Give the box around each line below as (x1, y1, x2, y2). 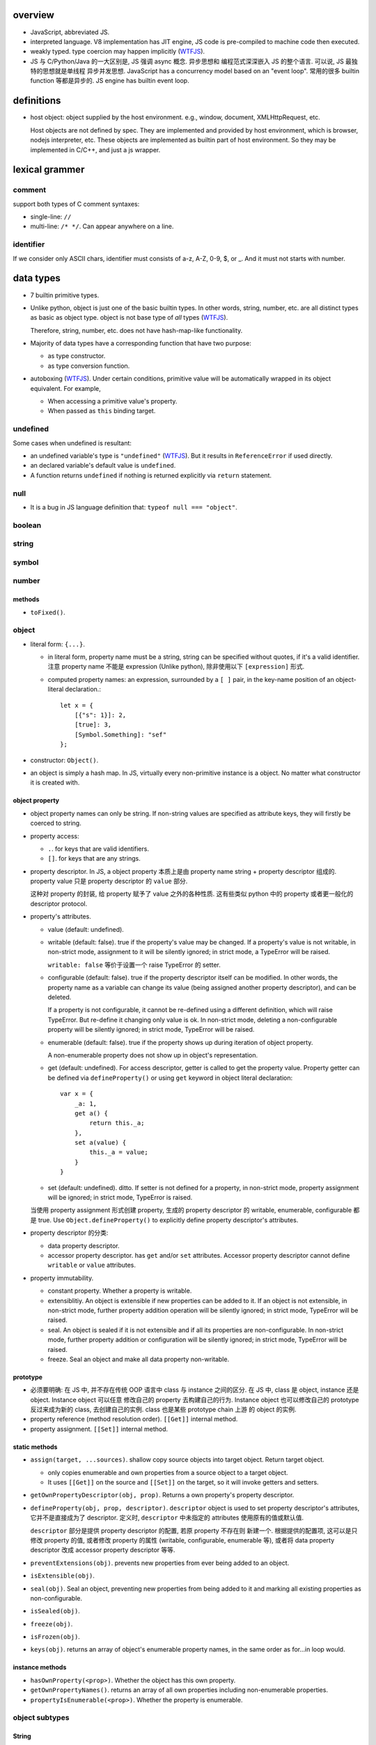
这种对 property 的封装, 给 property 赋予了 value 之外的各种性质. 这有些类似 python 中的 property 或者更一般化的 (30, 890, 354, 898)
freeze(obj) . (30, 1619, 73, 1628)
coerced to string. (30, 819, 81, 827)
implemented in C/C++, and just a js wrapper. (30, 145, 161, 154)
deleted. (47, 993, 72, 1001)
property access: (30, 831, 79, 840)
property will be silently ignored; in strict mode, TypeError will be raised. (47, 1025, 255, 1034)
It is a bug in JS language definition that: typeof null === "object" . (30, 503, 237, 511)
